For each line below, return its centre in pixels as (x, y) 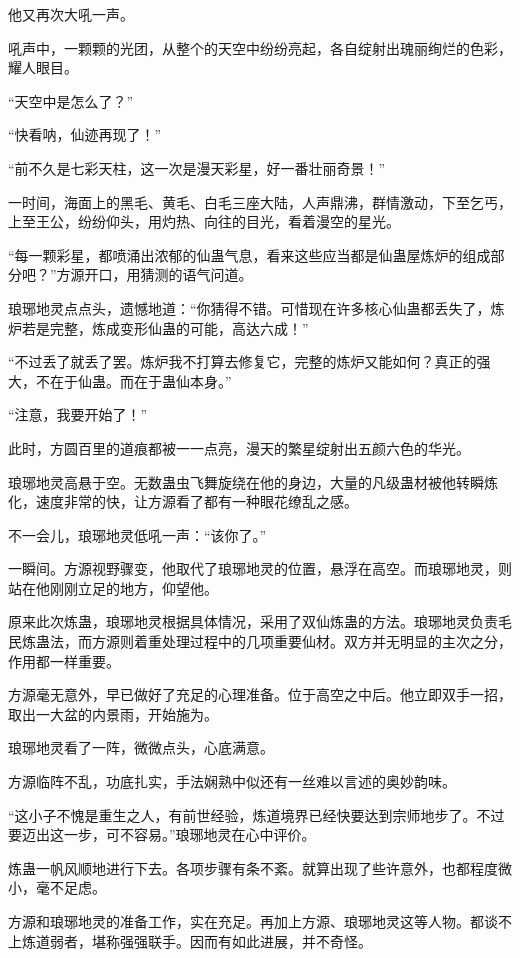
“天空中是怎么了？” (71, 100)
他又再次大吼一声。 (71, 14)
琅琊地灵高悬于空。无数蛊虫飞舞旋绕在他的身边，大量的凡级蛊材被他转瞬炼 (253, 481)
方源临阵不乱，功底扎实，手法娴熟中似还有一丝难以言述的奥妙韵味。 (232, 781)
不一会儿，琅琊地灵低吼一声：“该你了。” (137, 534)
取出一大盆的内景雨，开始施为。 (113, 713)
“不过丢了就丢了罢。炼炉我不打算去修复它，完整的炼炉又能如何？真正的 (242, 361)
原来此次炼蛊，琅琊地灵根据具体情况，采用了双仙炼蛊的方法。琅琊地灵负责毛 (260, 621)
